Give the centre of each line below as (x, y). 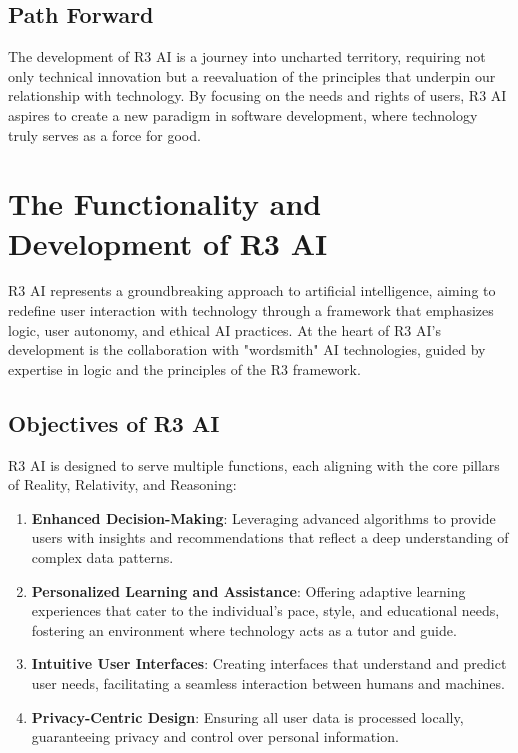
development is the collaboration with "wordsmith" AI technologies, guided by (247, 349)
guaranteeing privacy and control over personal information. (215, 736)
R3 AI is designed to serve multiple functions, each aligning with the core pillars (254, 464)
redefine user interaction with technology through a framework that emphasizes (251, 310)
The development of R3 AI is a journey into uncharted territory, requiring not (247, 56)
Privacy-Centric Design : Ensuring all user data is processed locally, (247, 716)
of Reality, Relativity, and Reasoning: (122, 484)
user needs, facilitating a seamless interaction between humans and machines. (268, 683)
